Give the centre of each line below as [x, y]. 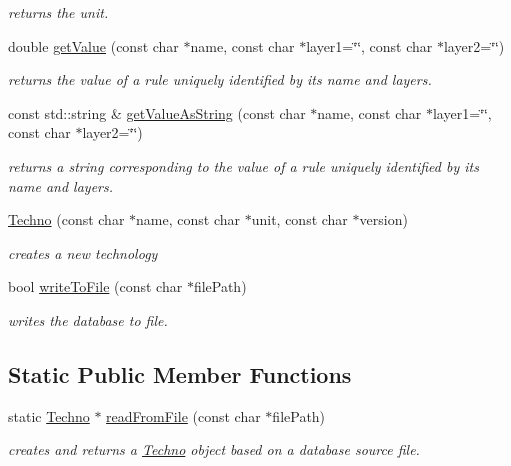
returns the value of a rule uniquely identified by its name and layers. [220, 79]
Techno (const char [66, 219]
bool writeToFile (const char [95, 286]
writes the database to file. [88, 319]
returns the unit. [58, 12]
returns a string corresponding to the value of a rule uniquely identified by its [243, 165]
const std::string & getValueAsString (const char [157, 112]
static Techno [49, 415]
